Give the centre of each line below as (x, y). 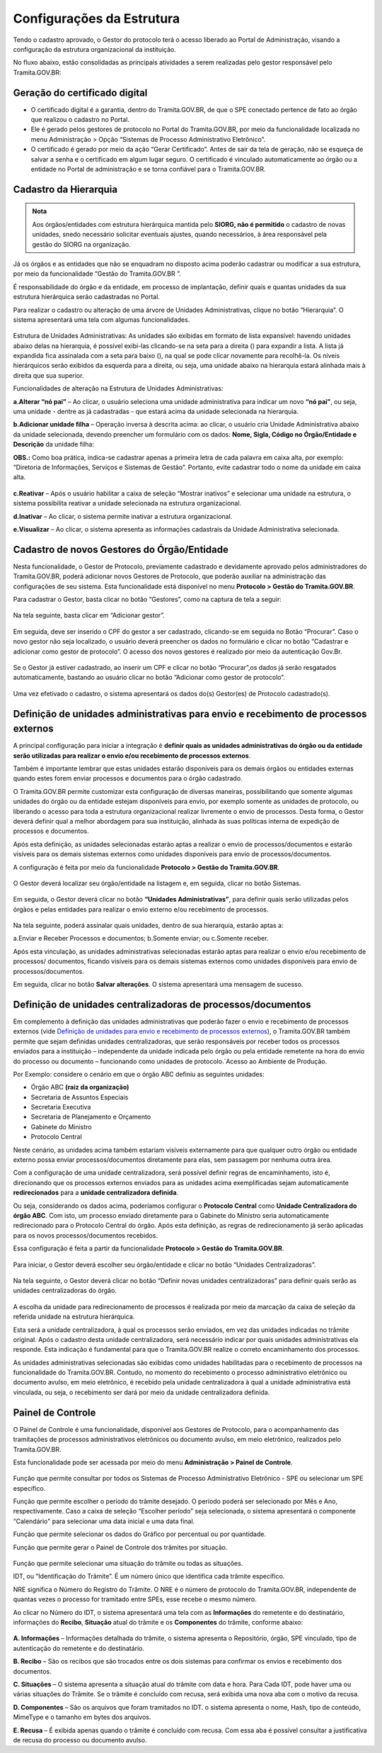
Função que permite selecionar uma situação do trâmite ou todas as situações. (128, 1564)
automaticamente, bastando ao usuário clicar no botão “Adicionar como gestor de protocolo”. (149, 678)
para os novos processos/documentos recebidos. (86, 1235)
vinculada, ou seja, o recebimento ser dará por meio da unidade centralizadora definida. (141, 1392)
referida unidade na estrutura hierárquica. (74, 1317)
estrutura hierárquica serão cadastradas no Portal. (87, 297)
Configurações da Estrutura (97, 18)
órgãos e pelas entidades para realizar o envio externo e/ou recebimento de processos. (141, 909)
